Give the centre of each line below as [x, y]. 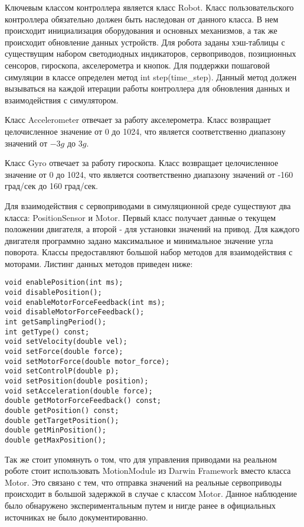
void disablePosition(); [53, 293]
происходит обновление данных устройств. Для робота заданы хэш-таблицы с [145, 42]
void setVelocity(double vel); [66, 342]
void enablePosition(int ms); [64, 283]
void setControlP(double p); [62, 371]
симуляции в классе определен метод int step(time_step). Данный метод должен [151, 77]
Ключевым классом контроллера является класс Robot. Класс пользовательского [149, 7]
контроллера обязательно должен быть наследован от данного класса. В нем [142, 19]
